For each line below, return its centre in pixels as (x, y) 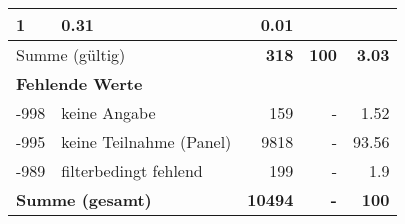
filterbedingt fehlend (132, 170)
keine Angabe (108, 112)
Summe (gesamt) (84, 199)
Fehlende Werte (79, 83)
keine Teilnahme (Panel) (146, 141)
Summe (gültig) (71, 54)
